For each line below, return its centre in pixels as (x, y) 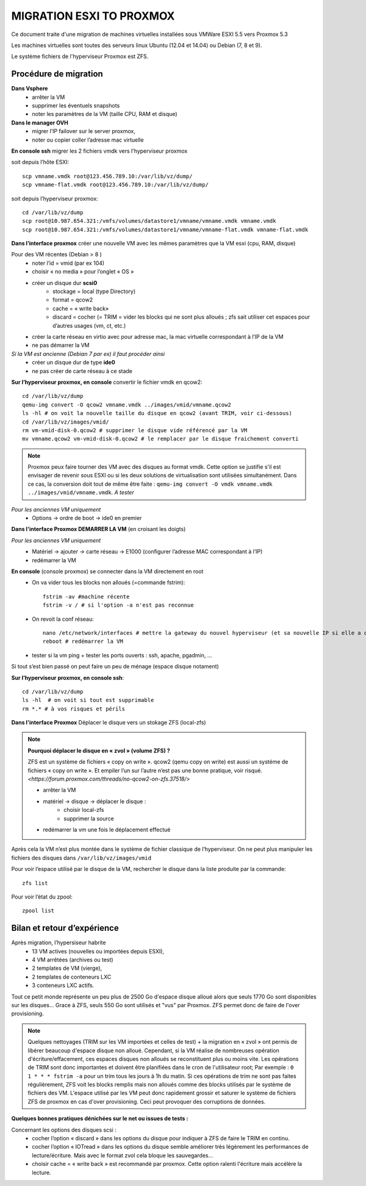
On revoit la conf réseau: (63, 619)
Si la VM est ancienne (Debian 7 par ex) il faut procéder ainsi (88, 353)
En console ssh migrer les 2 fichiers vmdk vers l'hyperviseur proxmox (99, 151)
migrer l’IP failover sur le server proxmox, (84, 131)
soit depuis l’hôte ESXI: (40, 162)
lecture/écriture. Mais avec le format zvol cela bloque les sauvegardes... (123, 1155)
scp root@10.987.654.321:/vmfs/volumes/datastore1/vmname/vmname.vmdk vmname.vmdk (149, 221)
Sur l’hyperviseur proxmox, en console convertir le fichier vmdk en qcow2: (107, 382)
